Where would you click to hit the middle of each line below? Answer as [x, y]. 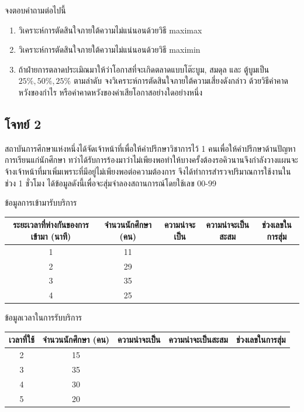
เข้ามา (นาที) [51, 236]
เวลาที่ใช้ [22, 340]
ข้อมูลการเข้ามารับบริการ [41, 202]
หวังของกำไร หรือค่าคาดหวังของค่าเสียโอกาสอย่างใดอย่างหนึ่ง [110, 92]
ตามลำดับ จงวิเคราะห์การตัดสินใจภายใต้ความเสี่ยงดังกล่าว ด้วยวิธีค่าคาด [181, 81]
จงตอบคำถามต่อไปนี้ [35, 10]
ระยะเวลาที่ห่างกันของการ [51, 225]
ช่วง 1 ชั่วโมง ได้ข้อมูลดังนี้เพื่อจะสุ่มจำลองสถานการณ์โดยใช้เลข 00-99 [110, 183]
